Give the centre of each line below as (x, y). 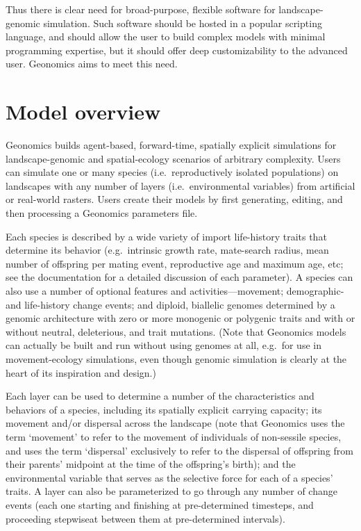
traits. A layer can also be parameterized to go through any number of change (171, 491)
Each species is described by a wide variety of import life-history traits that (166, 236)
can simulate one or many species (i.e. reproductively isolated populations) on (172, 172)
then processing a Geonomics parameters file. (102, 213)
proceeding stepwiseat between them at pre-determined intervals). (145, 518)
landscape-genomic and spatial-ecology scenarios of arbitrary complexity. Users (173, 158)
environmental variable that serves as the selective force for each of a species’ (169, 477)
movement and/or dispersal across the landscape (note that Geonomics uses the (175, 423)
